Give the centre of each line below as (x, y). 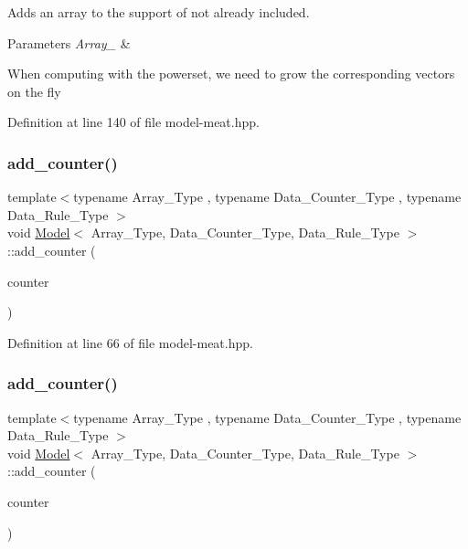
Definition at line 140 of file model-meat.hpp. (133, 122)
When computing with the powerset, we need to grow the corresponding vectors (231, 74)
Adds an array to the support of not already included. (159, 12)
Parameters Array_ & (69, 42)
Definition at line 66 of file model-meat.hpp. (130, 342)
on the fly (34, 91)
